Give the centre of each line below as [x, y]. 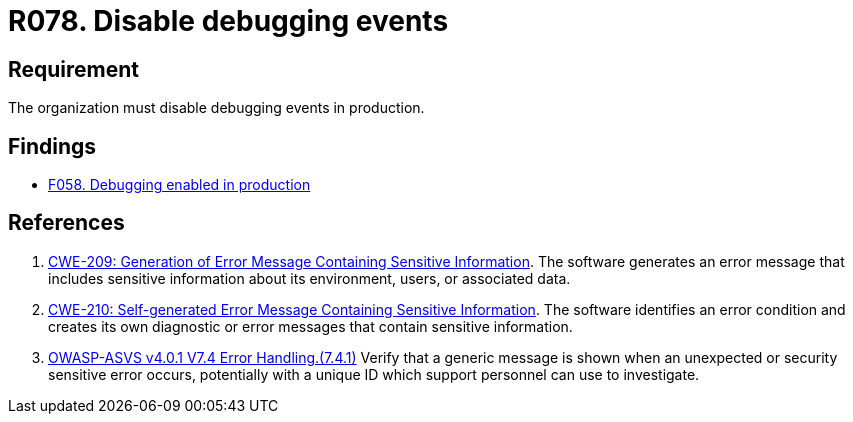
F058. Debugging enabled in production [179, 185]
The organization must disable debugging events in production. [216, 108]
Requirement [74, 69]
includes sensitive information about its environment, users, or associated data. [309, 278]
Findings [52, 146]
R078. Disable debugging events [228, 21]
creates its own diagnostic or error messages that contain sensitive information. [310, 326]
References [66, 223]
